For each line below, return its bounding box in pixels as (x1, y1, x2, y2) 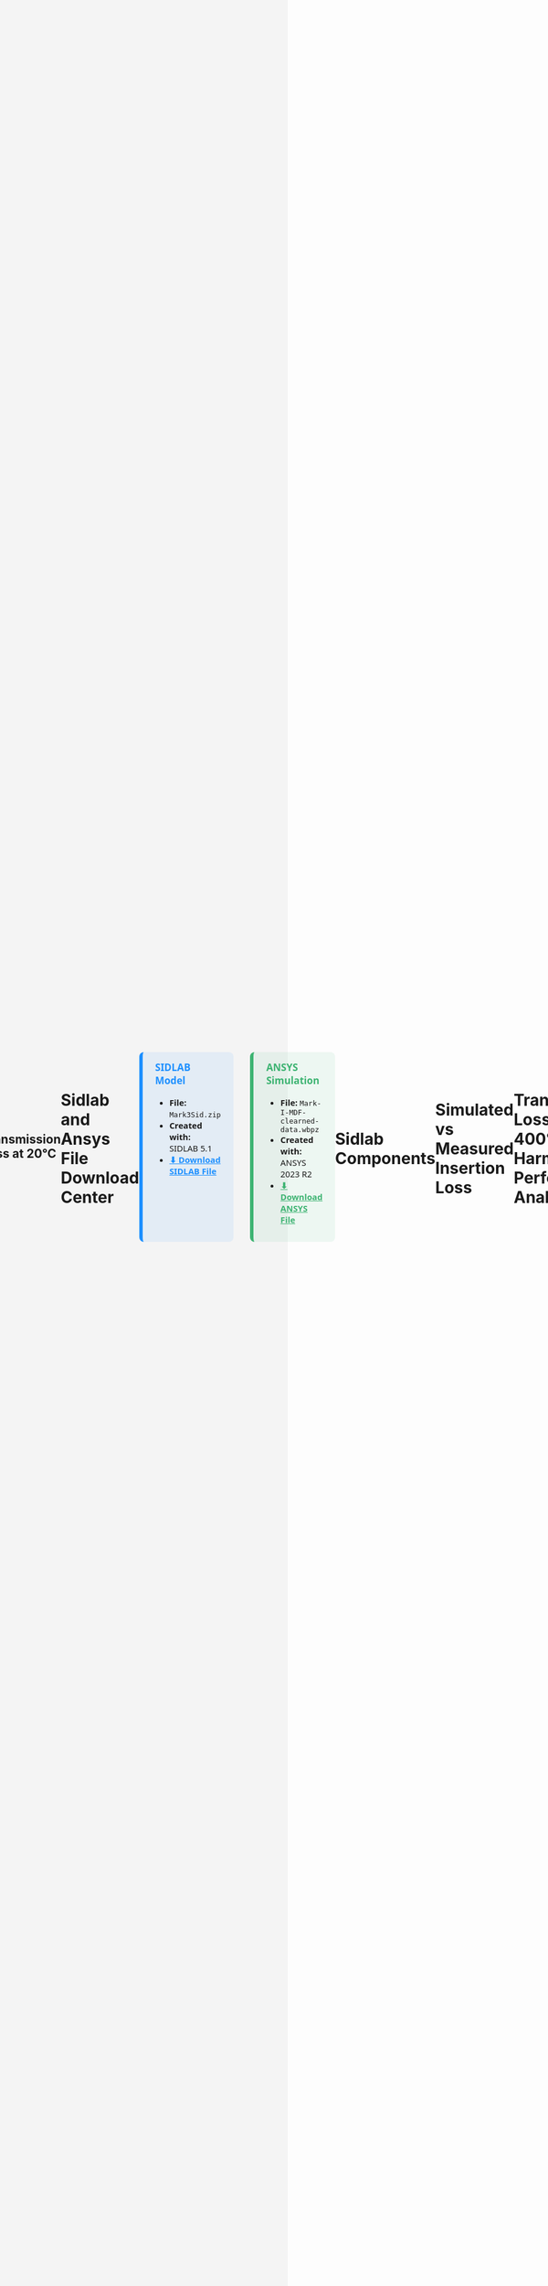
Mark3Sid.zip (169, 1110, 221, 1120)
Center (60, 1187, 114, 1208)
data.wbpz (279, 1125, 320, 1135)
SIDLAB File (169, 1165, 217, 1178)
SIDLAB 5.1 (169, 1142, 213, 1155)
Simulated (435, 1100, 514, 1120)
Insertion (435, 1158, 506, 1179)
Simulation (266, 1073, 320, 1087)
